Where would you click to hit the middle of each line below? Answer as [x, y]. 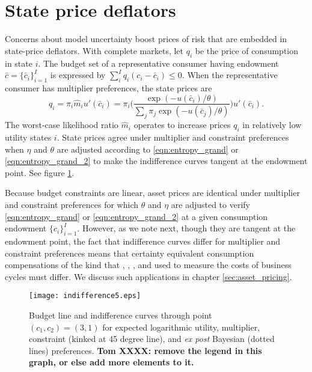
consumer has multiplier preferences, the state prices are [109, 87]
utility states [28, 137]
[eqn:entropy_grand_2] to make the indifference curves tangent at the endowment [156, 161]
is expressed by [78, 75]
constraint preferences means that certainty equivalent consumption [130, 253]
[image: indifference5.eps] [85, 296]
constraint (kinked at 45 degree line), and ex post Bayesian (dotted [152, 339]
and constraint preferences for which [72, 204]
